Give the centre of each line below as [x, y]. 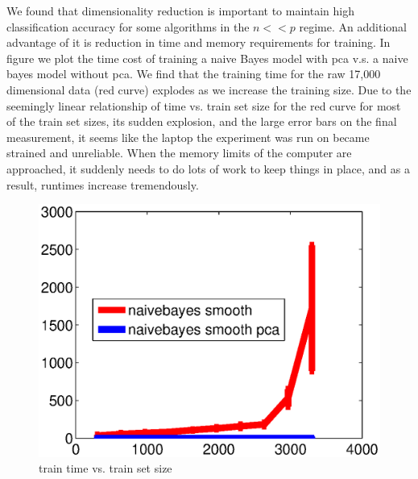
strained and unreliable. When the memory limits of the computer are [179, 153]
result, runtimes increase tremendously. [103, 184]
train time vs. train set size [106, 468]
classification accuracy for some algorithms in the [128, 26]
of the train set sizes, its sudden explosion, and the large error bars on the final [202, 121]
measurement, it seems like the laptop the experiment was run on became [188, 137]
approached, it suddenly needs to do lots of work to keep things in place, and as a [208, 168]
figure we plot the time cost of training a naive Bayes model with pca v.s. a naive [207, 58]
